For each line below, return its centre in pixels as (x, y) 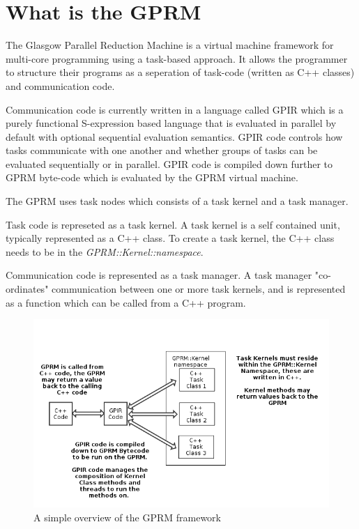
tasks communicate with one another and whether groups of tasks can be (162, 150)
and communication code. (60, 85)
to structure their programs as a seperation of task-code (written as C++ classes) (180, 72)
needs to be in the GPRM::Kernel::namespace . (105, 251)
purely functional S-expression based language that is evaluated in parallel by (171, 123)
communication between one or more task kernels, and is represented (199, 289)
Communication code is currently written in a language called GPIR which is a (175, 109)
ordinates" (27, 289)
